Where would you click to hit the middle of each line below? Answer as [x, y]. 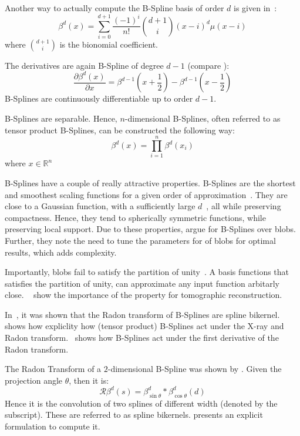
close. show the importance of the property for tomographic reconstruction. [144, 295]
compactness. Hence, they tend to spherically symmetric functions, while [135, 217]
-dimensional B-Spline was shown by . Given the [195, 369]
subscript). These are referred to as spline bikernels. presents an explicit [134, 415]
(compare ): [208, 65]
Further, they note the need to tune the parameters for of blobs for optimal [140, 240]
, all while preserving [244, 206]
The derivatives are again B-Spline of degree [84, 65]
